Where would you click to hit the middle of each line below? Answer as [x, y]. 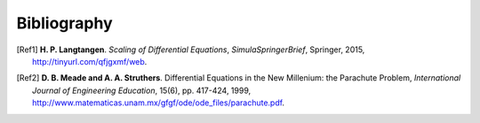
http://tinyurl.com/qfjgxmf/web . [90, 61]
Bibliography [64, 23]
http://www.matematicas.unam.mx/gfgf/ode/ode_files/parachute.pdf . [158, 103]
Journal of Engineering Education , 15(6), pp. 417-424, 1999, [142, 90]
